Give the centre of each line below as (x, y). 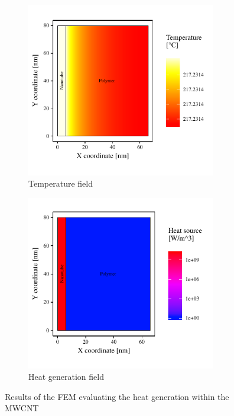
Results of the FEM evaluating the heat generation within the (117, 396)
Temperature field (61, 183)
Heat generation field (66, 377)
